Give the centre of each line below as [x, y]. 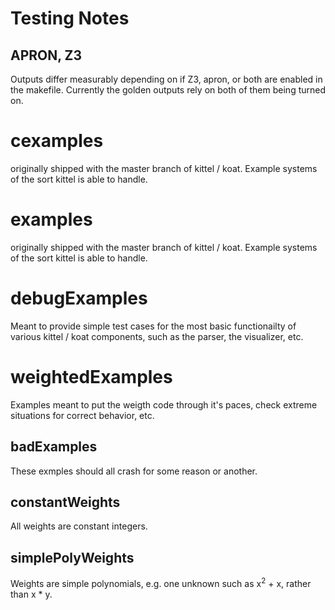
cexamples [57, 141]
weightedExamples [91, 377]
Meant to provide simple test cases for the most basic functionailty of [153, 326]
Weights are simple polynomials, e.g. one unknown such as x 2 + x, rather [161, 582]
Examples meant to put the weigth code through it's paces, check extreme [164, 404]
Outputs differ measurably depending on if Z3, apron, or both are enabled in [166, 79]
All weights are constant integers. [79, 526]
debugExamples [79, 298]
